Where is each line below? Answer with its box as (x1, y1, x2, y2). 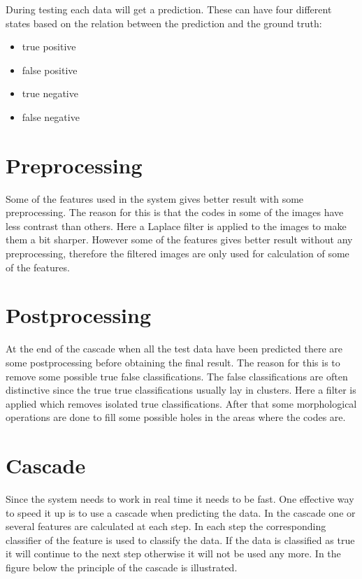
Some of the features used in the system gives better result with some (6, 191, 304, 206)
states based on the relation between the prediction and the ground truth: (6, 15, 322, 30)
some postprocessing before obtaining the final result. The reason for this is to (6, 355, 340, 369)
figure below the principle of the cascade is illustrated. (6, 560, 238, 575)
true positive (22, 39, 76, 54)
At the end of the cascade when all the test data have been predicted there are (6, 341, 343, 356)
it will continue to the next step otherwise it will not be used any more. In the (6, 546, 341, 561)
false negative (22, 109, 80, 124)
